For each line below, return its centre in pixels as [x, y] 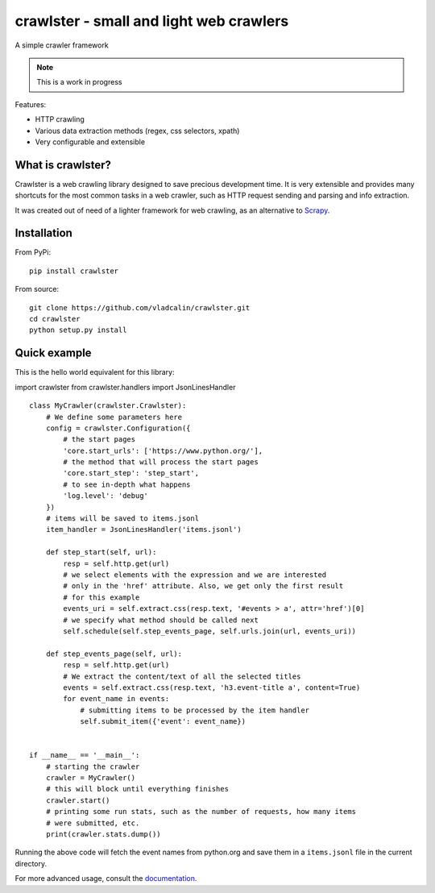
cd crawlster [55, 319]
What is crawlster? [63, 165]
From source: [37, 289]
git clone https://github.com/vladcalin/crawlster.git [140, 307]
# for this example [101, 597]
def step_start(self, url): [101, 552]
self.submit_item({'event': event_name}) [163, 722]
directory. [31, 863]
